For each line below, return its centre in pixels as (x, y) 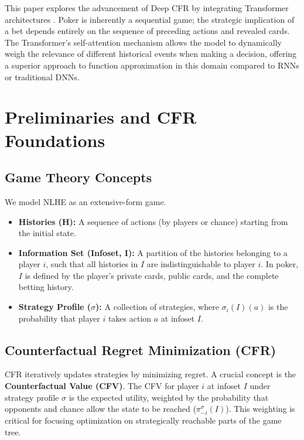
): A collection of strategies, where (157, 307)
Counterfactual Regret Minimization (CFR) (141, 349)
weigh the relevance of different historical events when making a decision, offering (151, 54)
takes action (130, 318)
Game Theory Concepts (78, 177)
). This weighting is (260, 409)
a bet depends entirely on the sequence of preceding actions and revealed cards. (147, 31)
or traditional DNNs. (42, 76)
